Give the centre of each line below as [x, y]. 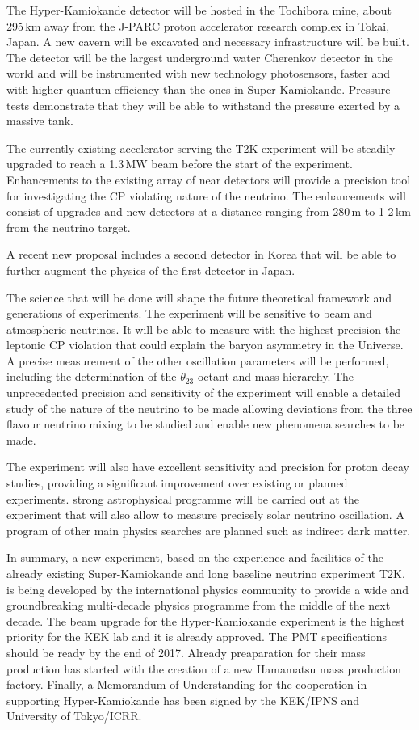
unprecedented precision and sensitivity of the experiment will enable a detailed [204, 392]
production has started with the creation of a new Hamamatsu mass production [204, 668]
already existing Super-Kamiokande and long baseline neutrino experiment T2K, [206, 573]
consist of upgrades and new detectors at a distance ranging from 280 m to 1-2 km [209, 211]
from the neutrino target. [69, 227]
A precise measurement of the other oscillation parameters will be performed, [198, 360]
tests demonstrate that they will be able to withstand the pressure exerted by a [203, 105]
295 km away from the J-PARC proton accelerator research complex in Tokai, [198, 25]
